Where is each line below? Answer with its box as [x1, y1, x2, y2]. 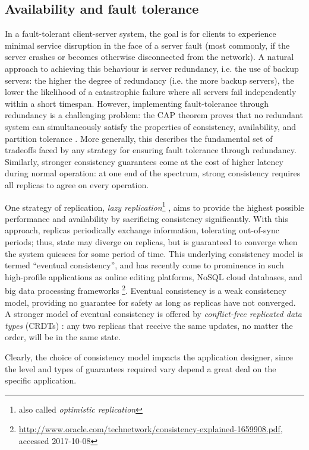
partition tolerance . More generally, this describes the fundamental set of [5, 132, 273, 144]
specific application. [5, 374, 77, 386]
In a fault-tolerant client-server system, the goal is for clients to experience [5, 27, 276, 40]
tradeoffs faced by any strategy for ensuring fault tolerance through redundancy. [5, 144, 297, 156]
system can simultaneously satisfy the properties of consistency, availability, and [5, 120, 296, 132]
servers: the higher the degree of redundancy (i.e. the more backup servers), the [5, 74, 294, 86]
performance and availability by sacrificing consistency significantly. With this [5, 212, 288, 224]
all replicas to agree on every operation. [5, 178, 149, 191]
